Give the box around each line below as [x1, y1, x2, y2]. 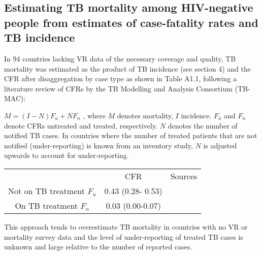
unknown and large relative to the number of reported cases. [4, 241, 192, 252]
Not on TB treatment [8, 184, 85, 197]
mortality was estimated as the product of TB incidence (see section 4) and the [4, 63, 251, 74]
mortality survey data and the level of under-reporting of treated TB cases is [4, 231, 243, 242]
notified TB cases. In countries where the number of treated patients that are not [4, 130, 257, 141]
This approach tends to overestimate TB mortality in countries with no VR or [4, 221, 248, 232]
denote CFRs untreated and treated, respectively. [4, 120, 158, 131]
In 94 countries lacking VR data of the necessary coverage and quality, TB [4, 53, 236, 63]
